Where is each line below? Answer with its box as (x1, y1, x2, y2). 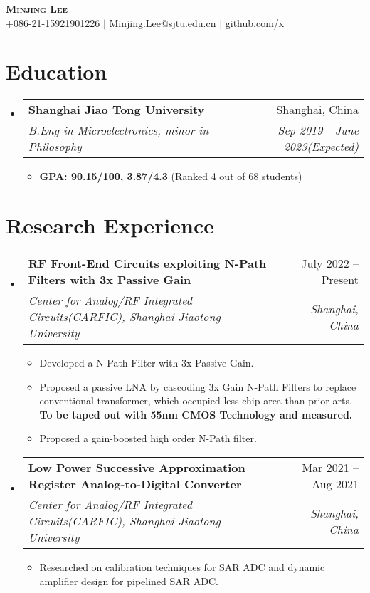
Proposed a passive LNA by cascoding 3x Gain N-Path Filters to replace (39, 379, 356, 394)
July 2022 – (301, 255, 359, 272)
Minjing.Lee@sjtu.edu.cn (109, 15, 216, 30)
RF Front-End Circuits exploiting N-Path (28, 255, 267, 272)
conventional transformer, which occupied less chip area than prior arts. (39, 393, 352, 408)
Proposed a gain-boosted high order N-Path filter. (39, 431, 257, 446)
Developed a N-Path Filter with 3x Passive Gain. (39, 355, 254, 370)
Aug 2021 (312, 476, 359, 492)
